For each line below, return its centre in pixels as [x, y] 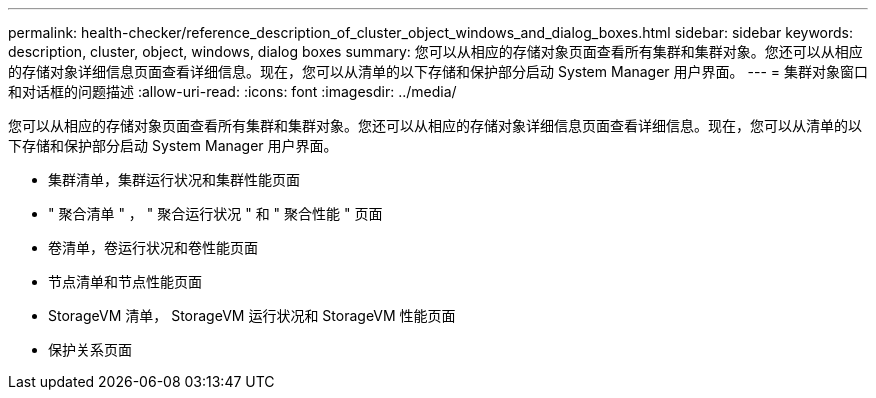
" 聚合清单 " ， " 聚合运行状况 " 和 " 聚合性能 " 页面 [215, 213]
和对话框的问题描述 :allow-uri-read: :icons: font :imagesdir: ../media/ [232, 91]
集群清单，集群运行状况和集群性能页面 [174, 179]
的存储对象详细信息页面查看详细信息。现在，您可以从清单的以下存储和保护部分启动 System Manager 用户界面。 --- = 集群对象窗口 [438, 71]
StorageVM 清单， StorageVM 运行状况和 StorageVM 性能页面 [252, 315]
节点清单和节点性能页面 [125, 281]
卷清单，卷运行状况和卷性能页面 [153, 247]
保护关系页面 [90, 349]
